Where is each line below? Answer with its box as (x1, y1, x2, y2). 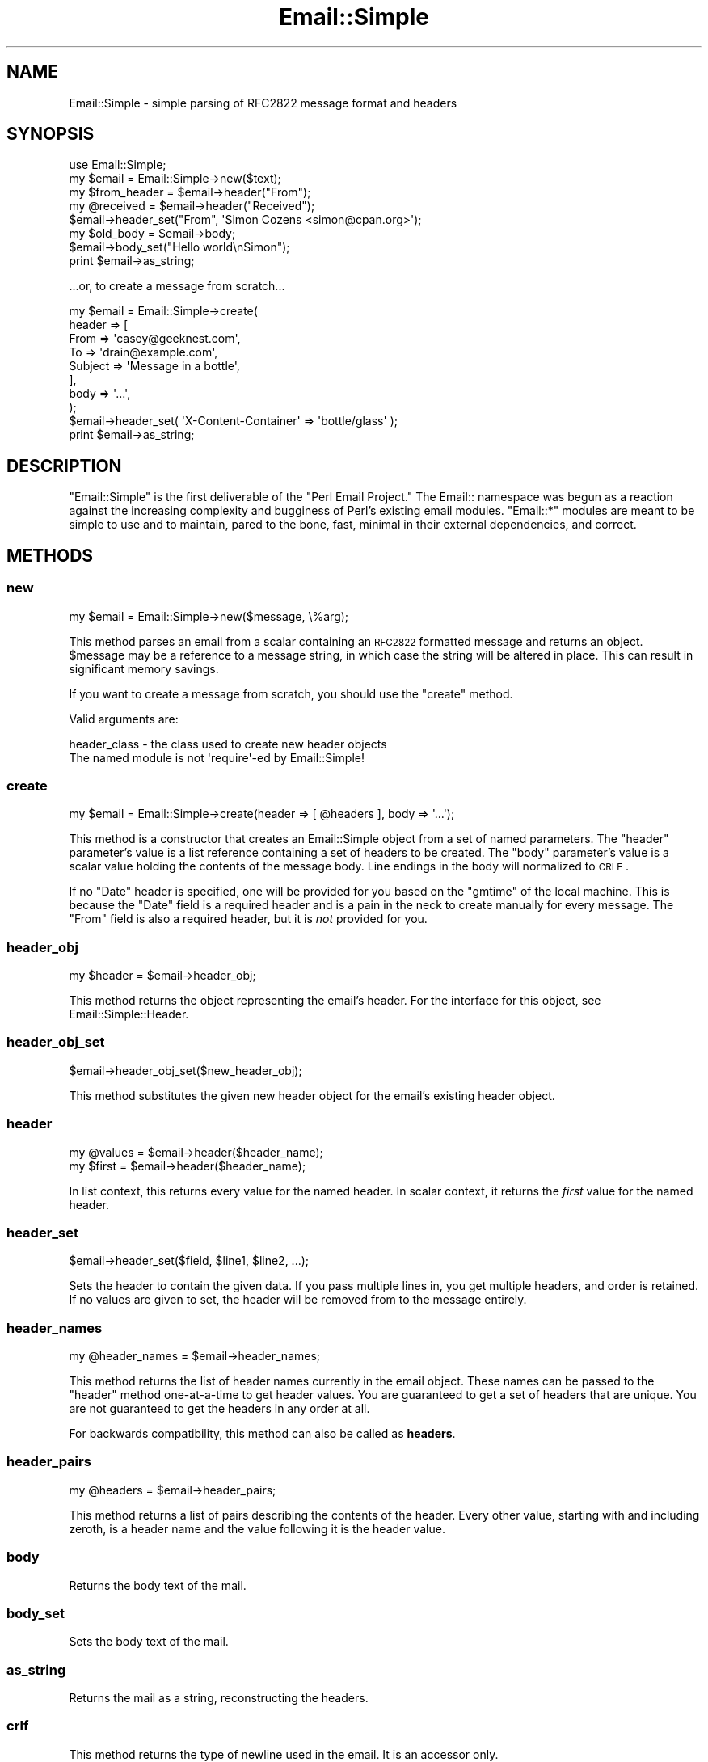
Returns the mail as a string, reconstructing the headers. (69, 1691, 369, 1705)
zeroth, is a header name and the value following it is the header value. (69, 1521, 445, 1536)
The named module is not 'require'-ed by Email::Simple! (69, 750, 365, 765)
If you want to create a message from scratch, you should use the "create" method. (69, 686, 513, 701)
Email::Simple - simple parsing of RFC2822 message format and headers (69, 95, 457, 110)
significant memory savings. (69, 661, 219, 676)
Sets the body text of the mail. (69, 1634, 229, 1649)
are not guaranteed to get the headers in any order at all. (69, 1402, 370, 1415)
